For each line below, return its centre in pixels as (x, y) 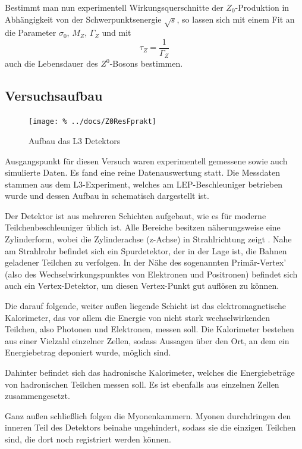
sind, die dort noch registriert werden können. (88, 439)
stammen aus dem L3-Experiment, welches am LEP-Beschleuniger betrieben (144, 184)
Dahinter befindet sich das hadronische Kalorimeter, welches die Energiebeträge (150, 372)
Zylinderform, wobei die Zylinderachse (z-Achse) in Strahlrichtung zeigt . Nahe (148, 239)
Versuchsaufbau (54, 96)
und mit (117, 32)
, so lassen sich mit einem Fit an (236, 19)
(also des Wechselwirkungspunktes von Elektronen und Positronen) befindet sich (151, 274)
